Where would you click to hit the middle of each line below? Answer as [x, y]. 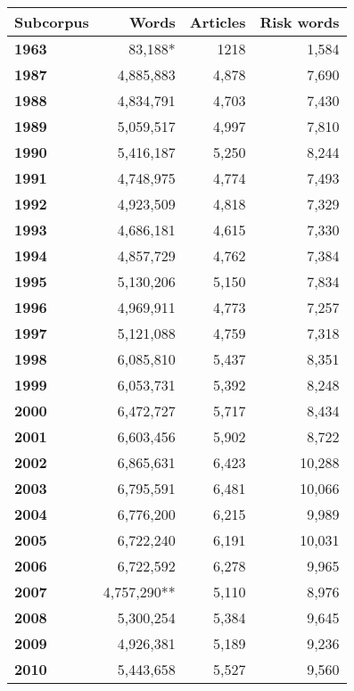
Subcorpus [52, 22]
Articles [218, 22]
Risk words [300, 22]
